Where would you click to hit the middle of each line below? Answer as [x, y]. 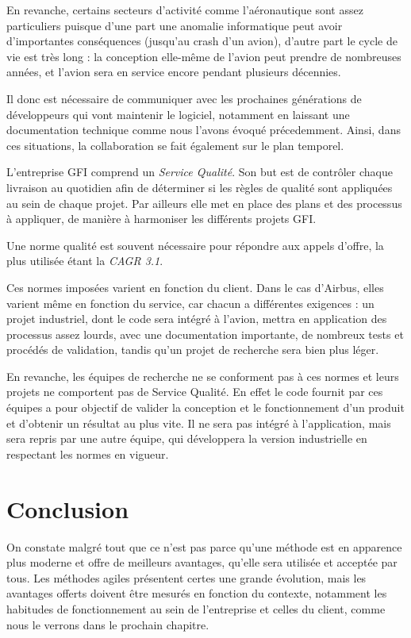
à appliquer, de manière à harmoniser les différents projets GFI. [161, 219]
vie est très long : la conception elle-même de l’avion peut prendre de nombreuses [204, 56]
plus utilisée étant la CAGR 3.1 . [85, 261]
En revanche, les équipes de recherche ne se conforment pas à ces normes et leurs [203, 376]
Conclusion [68, 508]
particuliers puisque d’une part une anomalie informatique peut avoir [175, 25]
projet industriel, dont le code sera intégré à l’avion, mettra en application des [197, 319]
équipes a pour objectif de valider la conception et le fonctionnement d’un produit [205, 407]
